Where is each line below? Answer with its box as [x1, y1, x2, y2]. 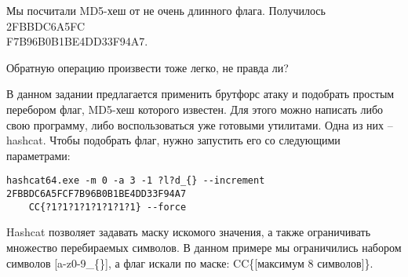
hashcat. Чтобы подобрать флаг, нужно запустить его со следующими [6, 132, 341, 148]
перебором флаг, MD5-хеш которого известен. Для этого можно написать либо [6, 100, 384, 117]
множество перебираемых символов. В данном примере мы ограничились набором [6, 239, 402, 255]
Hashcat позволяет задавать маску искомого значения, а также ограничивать [6, 224, 371, 240]
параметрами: [6, 147, 71, 163]
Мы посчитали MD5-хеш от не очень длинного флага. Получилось [6, 2, 326, 18]
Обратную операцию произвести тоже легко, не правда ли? [6, 59, 289, 75]
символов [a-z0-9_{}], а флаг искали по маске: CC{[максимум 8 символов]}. [6, 254, 373, 271]
